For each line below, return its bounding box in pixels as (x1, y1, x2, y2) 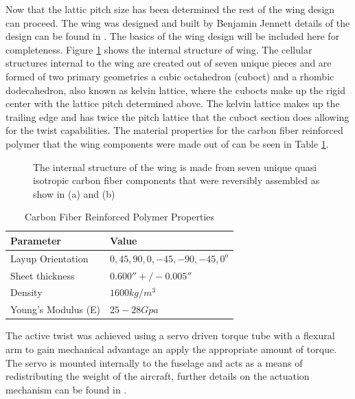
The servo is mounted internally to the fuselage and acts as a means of (5, 355, 303, 369)
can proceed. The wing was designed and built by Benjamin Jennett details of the (5, 15, 350, 30)
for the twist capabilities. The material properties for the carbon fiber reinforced (5, 123, 343, 137)
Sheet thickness (10, 268, 75, 282)
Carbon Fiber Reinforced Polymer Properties (24, 209, 215, 224)
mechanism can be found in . (5, 382, 127, 396)
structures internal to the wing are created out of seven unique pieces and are (5, 56, 332, 70)
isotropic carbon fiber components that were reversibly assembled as (33, 173, 320, 187)
